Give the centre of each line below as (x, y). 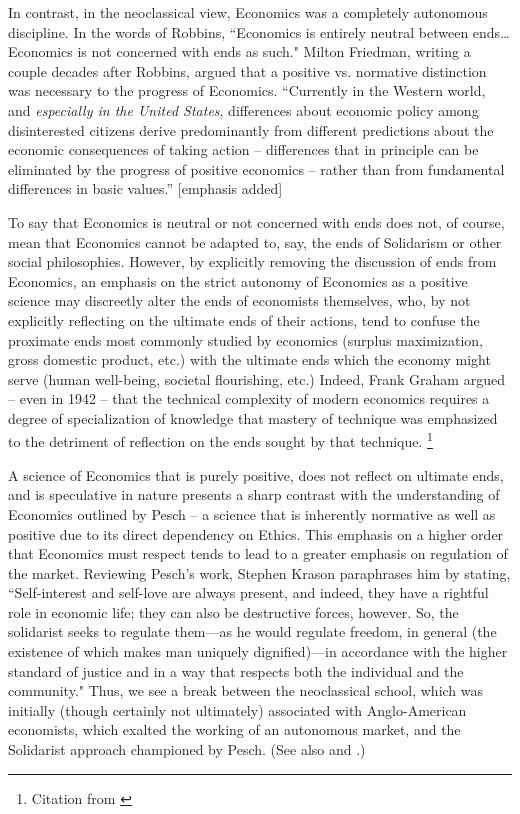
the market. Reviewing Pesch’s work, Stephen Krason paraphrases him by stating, (259, 572)
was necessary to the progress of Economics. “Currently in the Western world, (247, 90)
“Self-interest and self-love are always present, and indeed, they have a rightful (248, 592)
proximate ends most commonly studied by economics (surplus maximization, (245, 339)
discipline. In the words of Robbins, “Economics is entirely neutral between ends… (259, 31)
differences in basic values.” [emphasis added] (145, 188)
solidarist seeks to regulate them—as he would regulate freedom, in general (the (252, 631)
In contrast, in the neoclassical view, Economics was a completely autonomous (248, 12)
